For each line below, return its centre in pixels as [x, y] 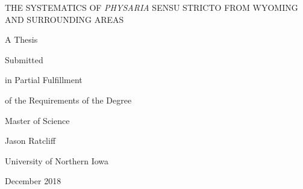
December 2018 [33, 181]
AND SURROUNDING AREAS [64, 19]
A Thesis [21, 39]
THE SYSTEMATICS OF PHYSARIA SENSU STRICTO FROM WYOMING [151, 7]
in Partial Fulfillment [44, 80]
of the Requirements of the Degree [68, 100]
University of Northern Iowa [57, 160]
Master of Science [37, 120]
